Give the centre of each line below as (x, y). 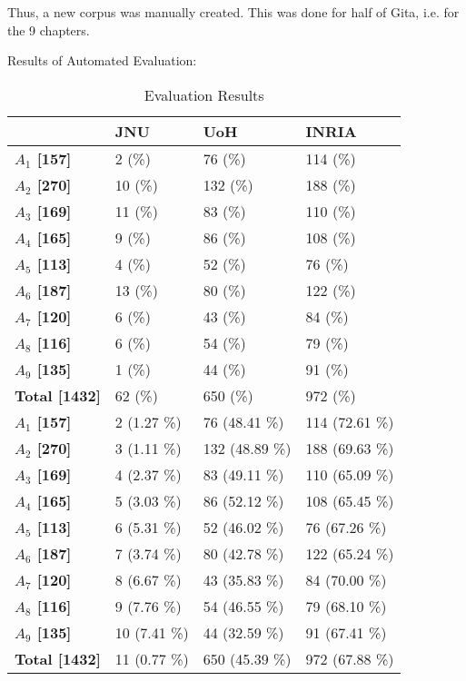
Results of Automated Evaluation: (102, 60)
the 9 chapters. (49, 30)
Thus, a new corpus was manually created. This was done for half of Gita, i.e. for (233, 12)
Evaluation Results (204, 94)
